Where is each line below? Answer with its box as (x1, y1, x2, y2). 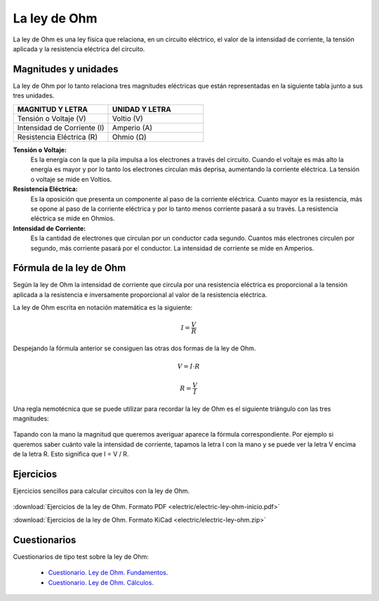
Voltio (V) (112, 113, 143, 123)
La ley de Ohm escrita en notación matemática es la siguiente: (13, 303, 193, 312)
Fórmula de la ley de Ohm (13, 262, 126, 274)
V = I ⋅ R (177, 362, 200, 371)
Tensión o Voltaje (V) (17, 113, 87, 123)
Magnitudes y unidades (13, 63, 119, 75)
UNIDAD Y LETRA (112, 104, 172, 114)
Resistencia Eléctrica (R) (17, 132, 98, 142)
